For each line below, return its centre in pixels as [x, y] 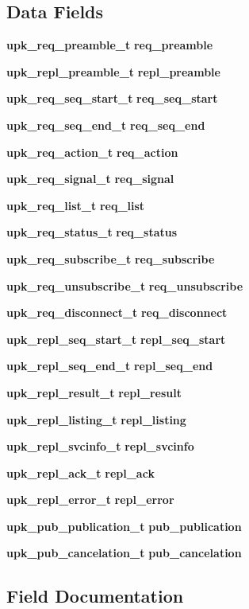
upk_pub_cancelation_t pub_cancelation [124, 553]
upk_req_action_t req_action [92, 152]
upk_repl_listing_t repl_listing [96, 419]
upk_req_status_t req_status [92, 232]
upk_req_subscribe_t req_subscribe [111, 258]
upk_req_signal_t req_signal [90, 179]
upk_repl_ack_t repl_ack [80, 472]
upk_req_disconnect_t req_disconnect [117, 312]
